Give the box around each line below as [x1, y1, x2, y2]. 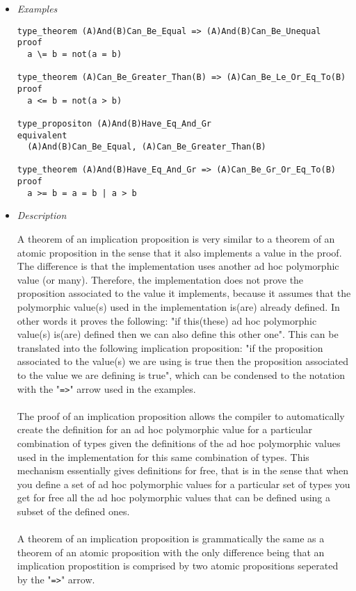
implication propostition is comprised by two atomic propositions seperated [17, 558, 339, 573]
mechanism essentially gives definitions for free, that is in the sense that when [17, 463, 349, 478]
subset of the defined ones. [17, 503, 130, 518]
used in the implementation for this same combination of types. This [17, 449, 309, 464]
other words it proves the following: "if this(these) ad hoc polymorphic [17, 313, 317, 327]
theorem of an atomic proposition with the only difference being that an [17, 544, 325, 559]
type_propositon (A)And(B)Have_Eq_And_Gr [17, 118, 211, 129]
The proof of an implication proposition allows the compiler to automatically [17, 408, 345, 423]
